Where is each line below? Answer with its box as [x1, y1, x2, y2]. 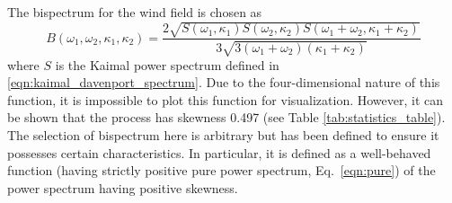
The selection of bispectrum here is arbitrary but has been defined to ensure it [7, 125, 439, 144]
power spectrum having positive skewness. [7, 178, 238, 197]
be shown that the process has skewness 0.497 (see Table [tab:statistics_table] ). [7, 108, 446, 127]
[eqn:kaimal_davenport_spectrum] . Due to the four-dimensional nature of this [7, 73, 440, 92]
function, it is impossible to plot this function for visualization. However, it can [7, 90, 444, 109]
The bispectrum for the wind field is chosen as [7, 3, 262, 21]
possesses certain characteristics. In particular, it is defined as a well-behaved [7, 143, 431, 162]
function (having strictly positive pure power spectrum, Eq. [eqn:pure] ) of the [7, 161, 436, 180]
